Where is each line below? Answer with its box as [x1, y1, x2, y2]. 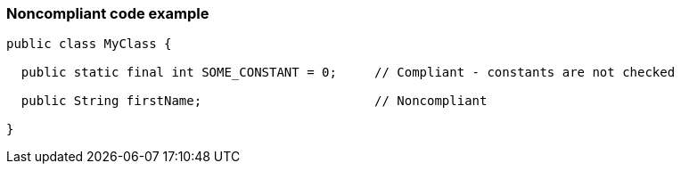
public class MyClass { [6, 37, 172, 52]
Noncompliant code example [6, 4, 209, 22]
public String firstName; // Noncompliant [21, 94, 488, 109]
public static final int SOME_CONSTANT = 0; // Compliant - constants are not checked [21, 65, 676, 80]
